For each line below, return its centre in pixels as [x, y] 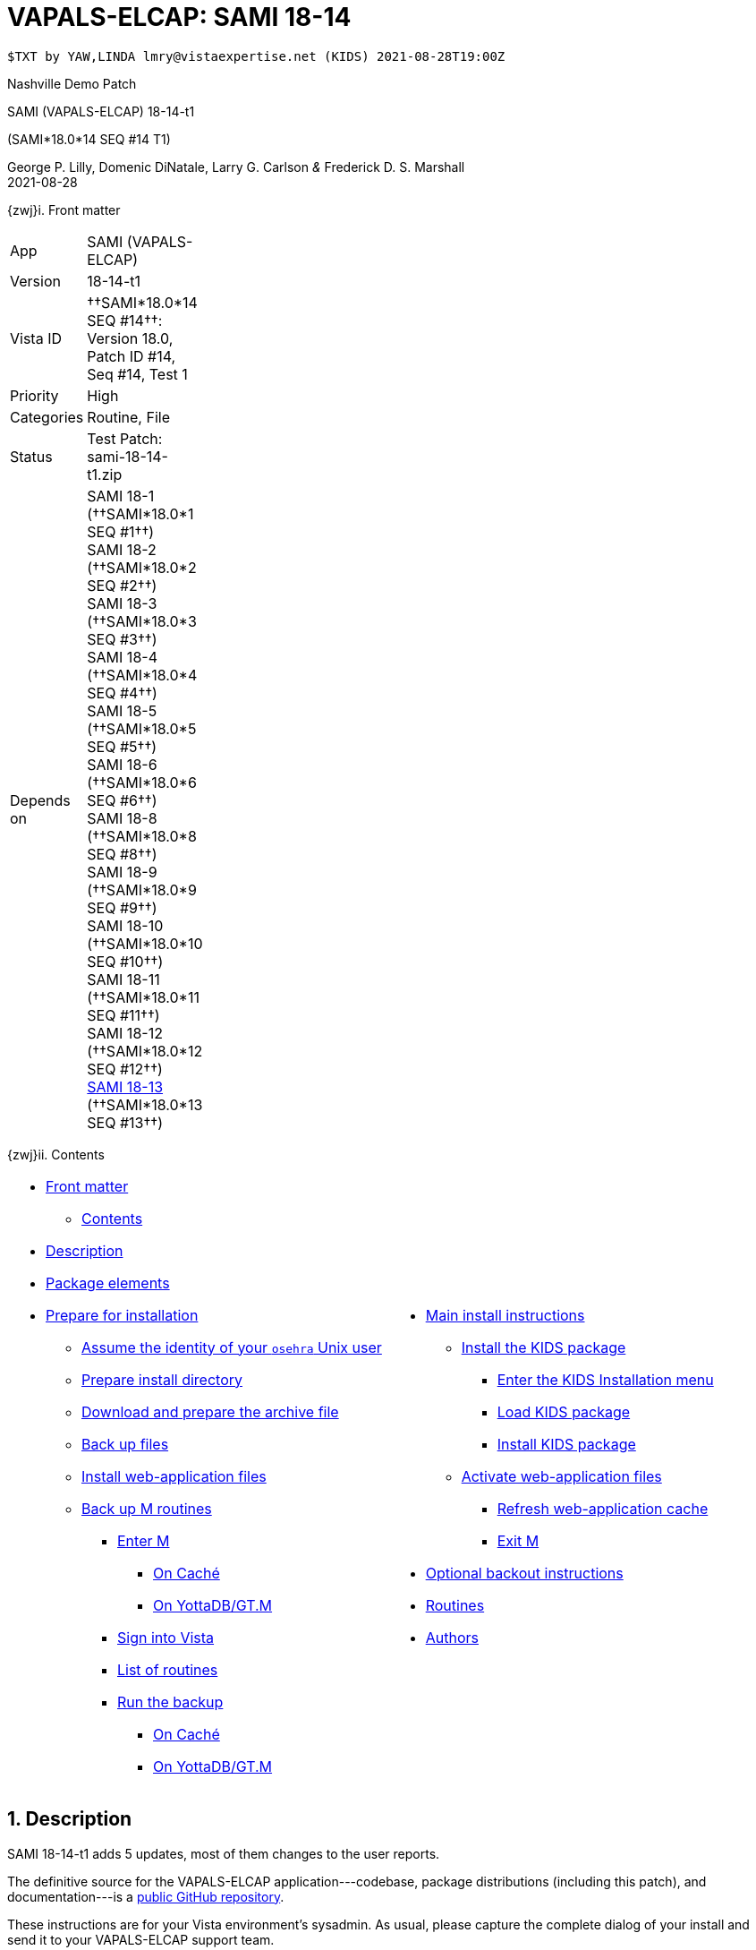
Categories [47, 417]
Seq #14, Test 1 [137, 374]
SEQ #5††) [122, 746]
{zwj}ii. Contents [56, 1154]
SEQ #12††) [125, 1069]
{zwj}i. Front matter [64, 210]
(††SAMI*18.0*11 [143, 997]
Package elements [108, 1283]
